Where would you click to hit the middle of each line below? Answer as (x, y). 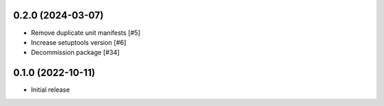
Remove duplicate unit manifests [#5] (86, 33)
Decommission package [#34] (75, 53)
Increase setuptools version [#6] (79, 42)
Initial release (50, 90)
